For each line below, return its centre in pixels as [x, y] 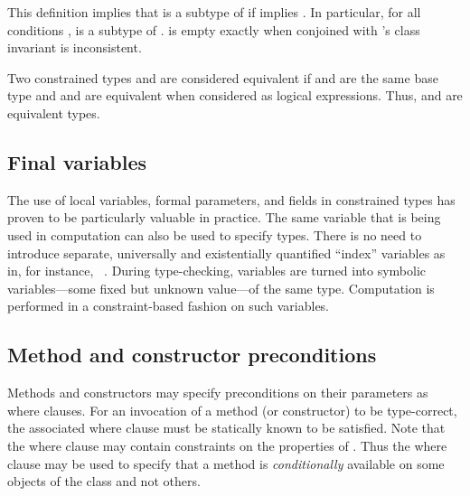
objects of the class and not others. [104, 481]
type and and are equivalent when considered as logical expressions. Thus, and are [235, 95]
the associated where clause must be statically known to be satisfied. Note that [226, 428]
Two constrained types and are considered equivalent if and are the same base [223, 77]
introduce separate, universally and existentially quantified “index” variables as [226, 253]
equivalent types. [54, 112]
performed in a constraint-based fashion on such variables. [169, 306]
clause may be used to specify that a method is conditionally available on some [226, 463]
